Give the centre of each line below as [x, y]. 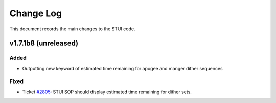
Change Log [36, 13]
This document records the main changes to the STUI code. [72, 29]
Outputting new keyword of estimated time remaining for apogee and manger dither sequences [123, 68]
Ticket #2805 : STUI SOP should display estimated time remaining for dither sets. [107, 92]
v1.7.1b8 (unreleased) [44, 43]
